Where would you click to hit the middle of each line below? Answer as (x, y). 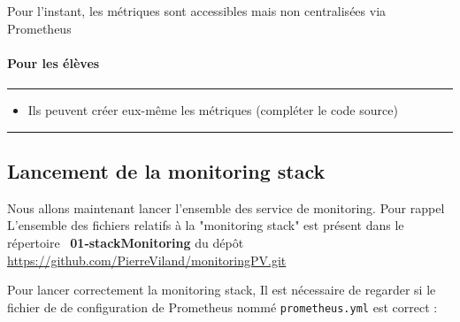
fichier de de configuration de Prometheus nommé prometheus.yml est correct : (222, 307)
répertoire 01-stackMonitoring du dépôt (126, 242)
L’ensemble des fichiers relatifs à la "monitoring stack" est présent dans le (206, 225)
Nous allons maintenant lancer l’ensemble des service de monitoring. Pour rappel (226, 207)
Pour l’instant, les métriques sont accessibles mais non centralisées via (197, 11)
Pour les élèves (54, 62)
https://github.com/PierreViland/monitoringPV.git (147, 260)
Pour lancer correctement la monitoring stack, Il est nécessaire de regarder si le (222, 290)
